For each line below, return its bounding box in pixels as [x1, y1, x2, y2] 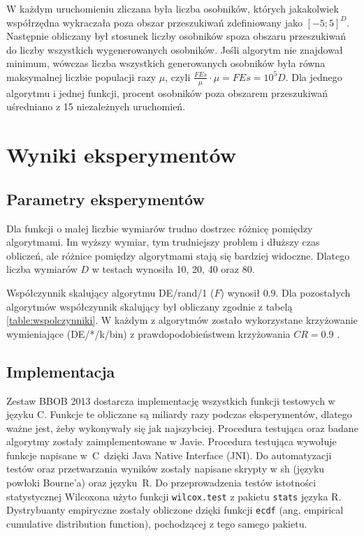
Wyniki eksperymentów [6, 140, 236, 169]
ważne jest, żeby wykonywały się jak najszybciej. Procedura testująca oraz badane [6, 420, 358, 435]
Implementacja [6, 360, 115, 382]
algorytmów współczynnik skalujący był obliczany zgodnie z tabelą [6, 299, 293, 313]
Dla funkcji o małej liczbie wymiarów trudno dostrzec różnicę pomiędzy [6, 221, 313, 235]
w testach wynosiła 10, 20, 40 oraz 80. [92, 262, 255, 276]
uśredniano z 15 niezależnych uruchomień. [6, 99, 186, 114]
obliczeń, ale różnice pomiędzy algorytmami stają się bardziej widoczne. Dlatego [6, 248, 350, 262]
